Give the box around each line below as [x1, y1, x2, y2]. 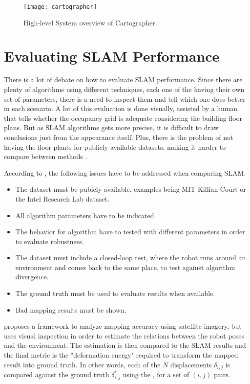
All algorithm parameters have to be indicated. [15, 210, 156, 220]
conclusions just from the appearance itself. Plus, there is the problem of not [4, 132, 233, 142]
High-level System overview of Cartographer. [23, 17, 157, 27]
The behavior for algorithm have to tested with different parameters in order [15, 226, 245, 237]
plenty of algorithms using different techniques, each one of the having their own [4, 84, 245, 94]
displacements [170, 359, 212, 369]
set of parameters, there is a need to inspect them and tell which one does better [4, 93, 246, 104]
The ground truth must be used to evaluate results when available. [15, 288, 215, 298]
